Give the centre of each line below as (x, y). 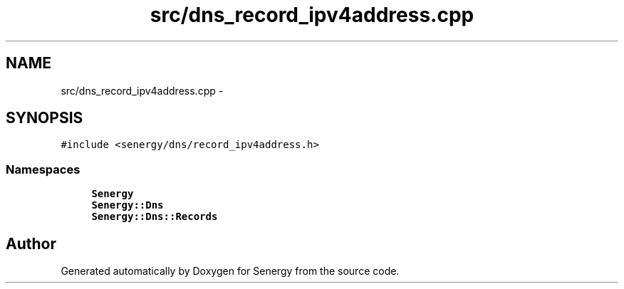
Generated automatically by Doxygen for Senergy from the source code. (230, 271)
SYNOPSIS (45, 118)
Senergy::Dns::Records (155, 217)
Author (31, 243)
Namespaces (43, 169)
